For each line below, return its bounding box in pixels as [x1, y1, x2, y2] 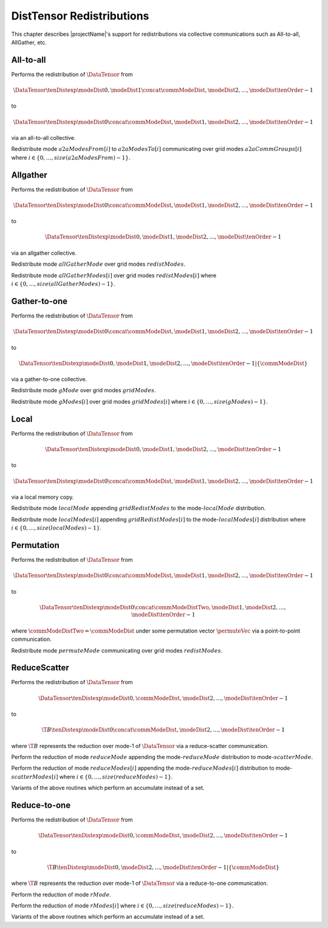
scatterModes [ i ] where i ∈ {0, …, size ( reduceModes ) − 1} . [11, 773, 173, 780]
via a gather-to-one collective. [11, 376, 87, 383]
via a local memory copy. [11, 493, 74, 500]
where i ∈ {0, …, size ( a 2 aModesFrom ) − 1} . [11, 154, 131, 161]
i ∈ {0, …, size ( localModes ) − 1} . [11, 524, 101, 532]
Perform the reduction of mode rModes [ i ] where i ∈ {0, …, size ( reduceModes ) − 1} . [11, 902, 234, 909]
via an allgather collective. [11, 249, 77, 257]
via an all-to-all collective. [11, 134, 76, 141]
